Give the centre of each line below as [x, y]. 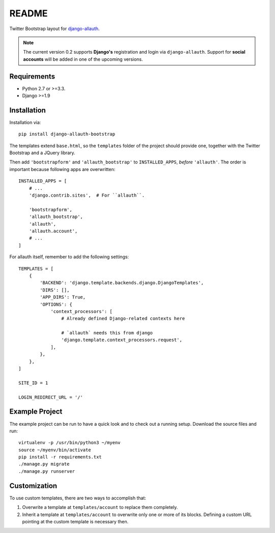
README [29, 13]
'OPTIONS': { [56, 304]
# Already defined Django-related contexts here [123, 319]
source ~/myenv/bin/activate [55, 450]
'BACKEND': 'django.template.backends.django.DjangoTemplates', [122, 283]
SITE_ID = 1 [33, 383]
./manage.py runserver [47, 471]
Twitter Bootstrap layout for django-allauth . [54, 29]
